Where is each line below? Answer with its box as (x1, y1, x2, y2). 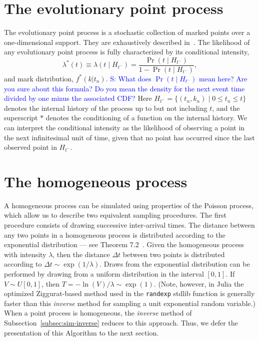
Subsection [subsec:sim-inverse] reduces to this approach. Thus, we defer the (4, 318, 238, 328)
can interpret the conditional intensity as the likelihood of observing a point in (4, 122, 245, 132)
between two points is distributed (122, 249, 225, 259)
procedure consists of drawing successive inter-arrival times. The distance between (4, 220, 255, 230)
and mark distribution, (4, 73, 74, 83)
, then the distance (52, 249, 110, 259)
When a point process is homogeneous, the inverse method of (4, 308, 192, 318)
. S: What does (105, 73, 151, 83)
